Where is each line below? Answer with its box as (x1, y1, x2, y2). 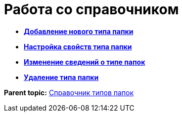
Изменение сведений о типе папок (24, 57, 145, 66)
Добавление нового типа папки (24, 27, 134, 36)
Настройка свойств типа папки (24, 42, 132, 51)
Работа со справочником (4, 1, 179, 18)
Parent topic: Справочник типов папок (4, 88, 134, 97)
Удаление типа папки (24, 73, 99, 81)
